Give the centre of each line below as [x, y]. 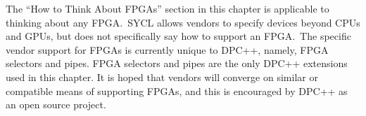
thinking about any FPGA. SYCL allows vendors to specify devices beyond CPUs [183, 22]
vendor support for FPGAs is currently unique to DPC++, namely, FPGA [167, 49]
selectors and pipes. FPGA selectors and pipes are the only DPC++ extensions [177, 63]
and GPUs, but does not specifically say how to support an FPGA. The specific [178, 36]
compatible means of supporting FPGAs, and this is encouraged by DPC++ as [177, 90]
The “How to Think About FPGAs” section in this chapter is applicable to [168, 8]
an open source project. [56, 104]
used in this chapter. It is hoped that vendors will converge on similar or [162, 77]
